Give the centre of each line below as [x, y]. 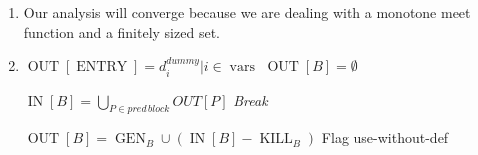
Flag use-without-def [385, 137]
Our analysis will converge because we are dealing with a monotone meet [247, 12]
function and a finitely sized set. [121, 31]
